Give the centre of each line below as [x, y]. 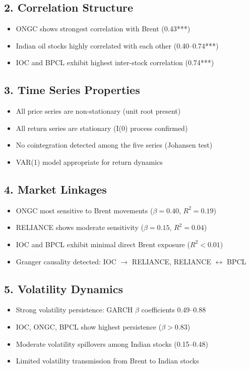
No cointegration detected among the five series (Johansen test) [114, 145]
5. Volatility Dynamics [64, 288]
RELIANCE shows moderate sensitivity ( [80, 227]
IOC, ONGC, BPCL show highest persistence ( [89, 326]
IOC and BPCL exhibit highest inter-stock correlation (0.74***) [115, 62]
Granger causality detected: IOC [66, 261]
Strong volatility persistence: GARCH [74, 310]
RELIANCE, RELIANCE [171, 261]
